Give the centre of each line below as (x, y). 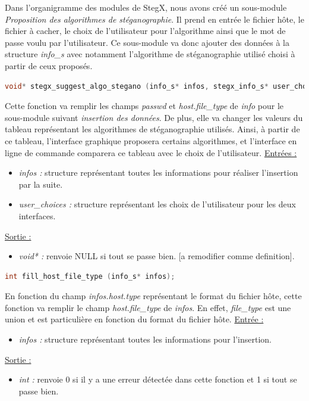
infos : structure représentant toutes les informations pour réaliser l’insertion (158, 172)
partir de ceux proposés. (49, 65)
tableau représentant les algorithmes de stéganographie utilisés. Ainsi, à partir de (152, 129)
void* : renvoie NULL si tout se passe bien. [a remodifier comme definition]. (157, 256)
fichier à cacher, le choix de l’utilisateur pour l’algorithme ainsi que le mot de (145, 31)
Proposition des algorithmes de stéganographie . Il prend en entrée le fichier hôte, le (154, 19)
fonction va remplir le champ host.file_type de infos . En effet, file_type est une (148, 307)
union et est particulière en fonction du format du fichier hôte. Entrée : (134, 319)
